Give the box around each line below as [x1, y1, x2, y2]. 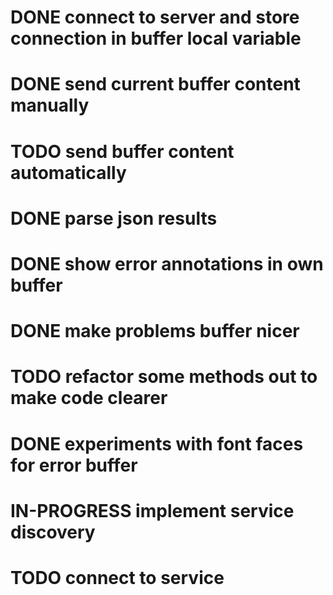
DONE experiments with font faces [10, 432, 304, 455]
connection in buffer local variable [10, 27, 302, 50]
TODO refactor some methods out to [10, 366, 318, 388]
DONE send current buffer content [10, 73, 301, 96]
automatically [10, 161, 127, 184]
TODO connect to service [10, 566, 225, 589]
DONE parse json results [10, 207, 218, 230]
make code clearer [10, 387, 168, 410]
